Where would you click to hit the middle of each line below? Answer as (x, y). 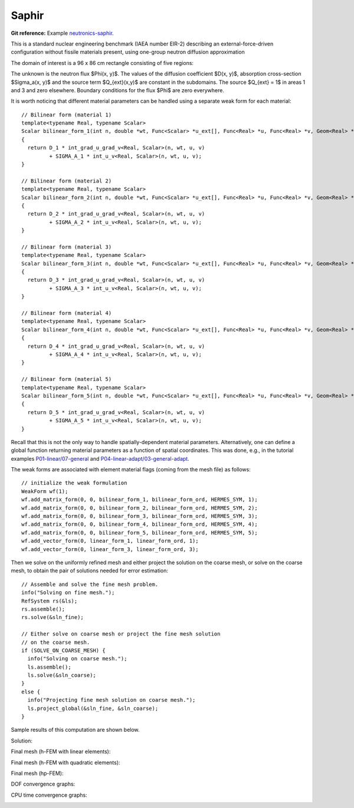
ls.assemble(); (49, 667)
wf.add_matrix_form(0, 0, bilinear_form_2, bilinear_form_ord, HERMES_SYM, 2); (140, 508)
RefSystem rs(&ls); (50, 601)
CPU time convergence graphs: (49, 795)
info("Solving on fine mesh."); (68, 593)
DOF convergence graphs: (43, 784)
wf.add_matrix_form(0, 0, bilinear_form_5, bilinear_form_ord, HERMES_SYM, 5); (140, 532)
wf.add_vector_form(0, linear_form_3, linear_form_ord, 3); (110, 549)
